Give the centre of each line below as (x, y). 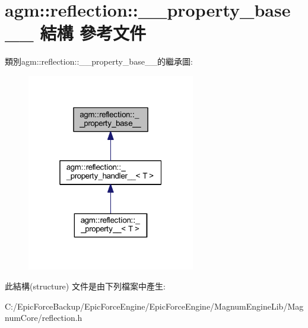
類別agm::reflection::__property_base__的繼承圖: (99, 61)
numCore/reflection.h (44, 318)
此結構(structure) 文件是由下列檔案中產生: (85, 286)
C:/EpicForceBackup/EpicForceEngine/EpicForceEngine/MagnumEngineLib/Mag (154, 306)
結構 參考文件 (93, 33)
